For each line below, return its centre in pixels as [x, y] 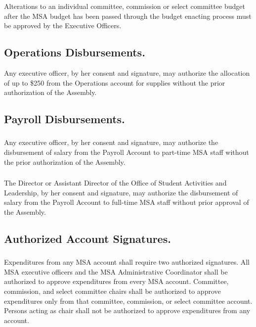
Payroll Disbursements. [64, 119]
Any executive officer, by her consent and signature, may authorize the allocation [127, 72]
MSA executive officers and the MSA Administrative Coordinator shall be [116, 271]
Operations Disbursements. [75, 52]
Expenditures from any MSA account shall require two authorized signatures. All [127, 262]
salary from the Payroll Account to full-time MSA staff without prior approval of [127, 202]
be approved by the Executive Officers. [63, 25]
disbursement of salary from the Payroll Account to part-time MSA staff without [127, 152]
